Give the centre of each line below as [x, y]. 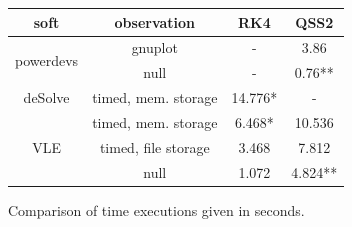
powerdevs [47, 59]
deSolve [46, 97]
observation [155, 21]
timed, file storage [154, 146]
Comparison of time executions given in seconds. [156, 209]
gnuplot [154, 47]
